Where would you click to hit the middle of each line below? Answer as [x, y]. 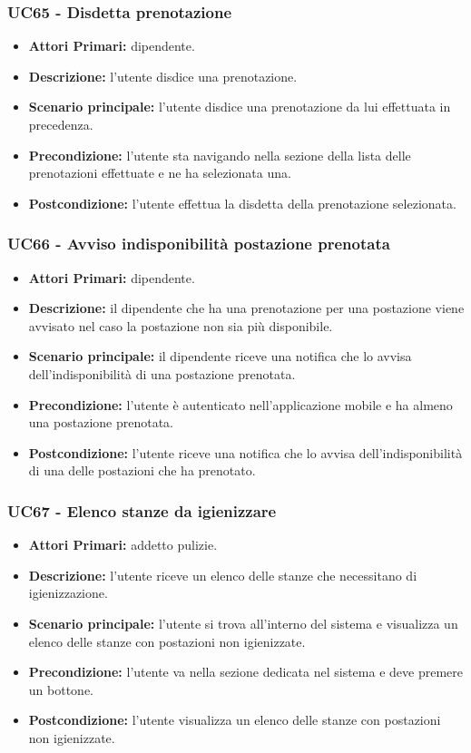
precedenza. [61, 124]
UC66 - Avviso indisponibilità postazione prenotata [199, 244]
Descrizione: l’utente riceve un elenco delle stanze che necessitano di [223, 575]
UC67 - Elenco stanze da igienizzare [142, 510]
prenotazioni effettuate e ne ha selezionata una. [160, 173]
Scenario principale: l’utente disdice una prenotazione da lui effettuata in [240, 107]
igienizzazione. [68, 593]
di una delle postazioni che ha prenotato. [142, 470]
